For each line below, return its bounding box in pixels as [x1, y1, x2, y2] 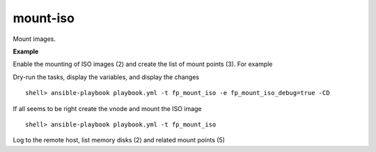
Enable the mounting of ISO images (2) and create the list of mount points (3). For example [13, 60, 273, 69]
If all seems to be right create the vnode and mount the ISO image [13, 104, 202, 112]
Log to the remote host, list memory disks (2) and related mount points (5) [13, 136, 226, 144]
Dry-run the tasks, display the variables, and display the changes [13, 73, 200, 81]
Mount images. [13, 35, 56, 43]
